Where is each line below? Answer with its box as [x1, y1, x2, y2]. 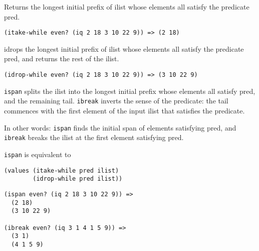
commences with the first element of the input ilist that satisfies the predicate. [4, 105, 245, 115]
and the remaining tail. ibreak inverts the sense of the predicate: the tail [4, 95, 228, 106]
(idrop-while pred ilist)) [33, 175, 123, 183]
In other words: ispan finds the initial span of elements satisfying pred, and [4, 122, 236, 133]
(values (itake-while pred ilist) [4, 167, 119, 174]
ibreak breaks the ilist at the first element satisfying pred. [4, 132, 184, 143]
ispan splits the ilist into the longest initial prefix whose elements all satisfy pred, [4, 85, 255, 96]
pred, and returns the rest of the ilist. [4, 53, 119, 64]
